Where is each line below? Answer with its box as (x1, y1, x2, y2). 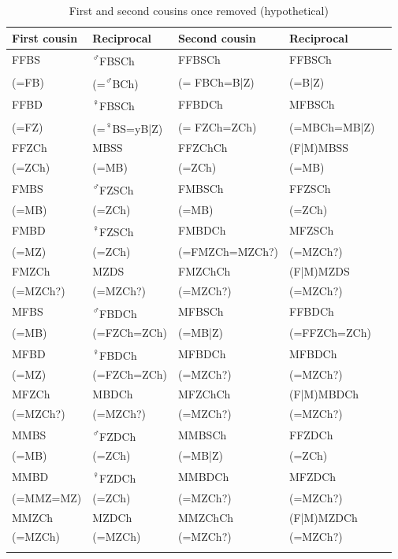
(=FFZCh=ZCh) (289, 324, 371, 340)
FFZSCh (289, 180, 331, 196)
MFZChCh (178, 386, 231, 402)
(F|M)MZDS (289, 262, 350, 279)
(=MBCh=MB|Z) (289, 118, 375, 135)
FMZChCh (178, 262, 231, 279)
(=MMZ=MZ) (12, 489, 82, 505)
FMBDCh (178, 222, 226, 239)
